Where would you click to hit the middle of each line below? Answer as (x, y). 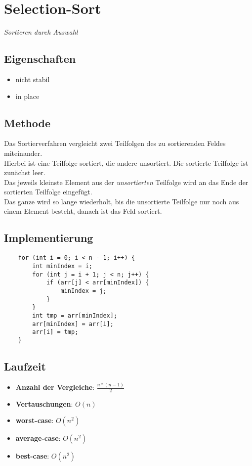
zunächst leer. (25, 172)
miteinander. (23, 153)
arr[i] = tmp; (55, 332)
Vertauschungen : (44, 403)
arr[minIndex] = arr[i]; (73, 324)
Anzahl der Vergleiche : (55, 387)
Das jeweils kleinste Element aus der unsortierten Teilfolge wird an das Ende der (126, 182)
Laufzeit (25, 366)
